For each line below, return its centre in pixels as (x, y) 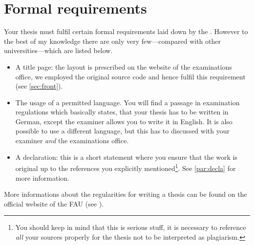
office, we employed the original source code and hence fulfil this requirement (130, 76)
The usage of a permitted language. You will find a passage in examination (127, 102)
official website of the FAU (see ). (54, 203)
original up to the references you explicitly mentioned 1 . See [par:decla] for (126, 167)
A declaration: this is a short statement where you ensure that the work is (126, 157)
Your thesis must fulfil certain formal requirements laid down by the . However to (126, 31)
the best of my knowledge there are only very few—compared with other (112, 41)
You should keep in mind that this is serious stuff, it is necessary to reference (131, 227)
